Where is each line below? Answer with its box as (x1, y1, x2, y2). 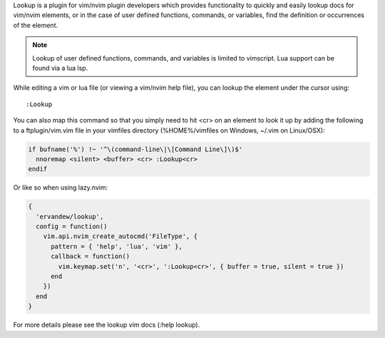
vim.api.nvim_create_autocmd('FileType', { (43, 232, 197, 240)
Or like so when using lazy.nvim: (13, 183, 108, 192)
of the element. (13, 21, 58, 29)
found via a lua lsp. (32, 63, 88, 72)
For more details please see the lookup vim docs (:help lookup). (13, 321, 200, 329)
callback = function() (51, 252, 130, 260)
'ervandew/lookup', (36, 212, 104, 220)
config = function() (36, 222, 108, 231)
